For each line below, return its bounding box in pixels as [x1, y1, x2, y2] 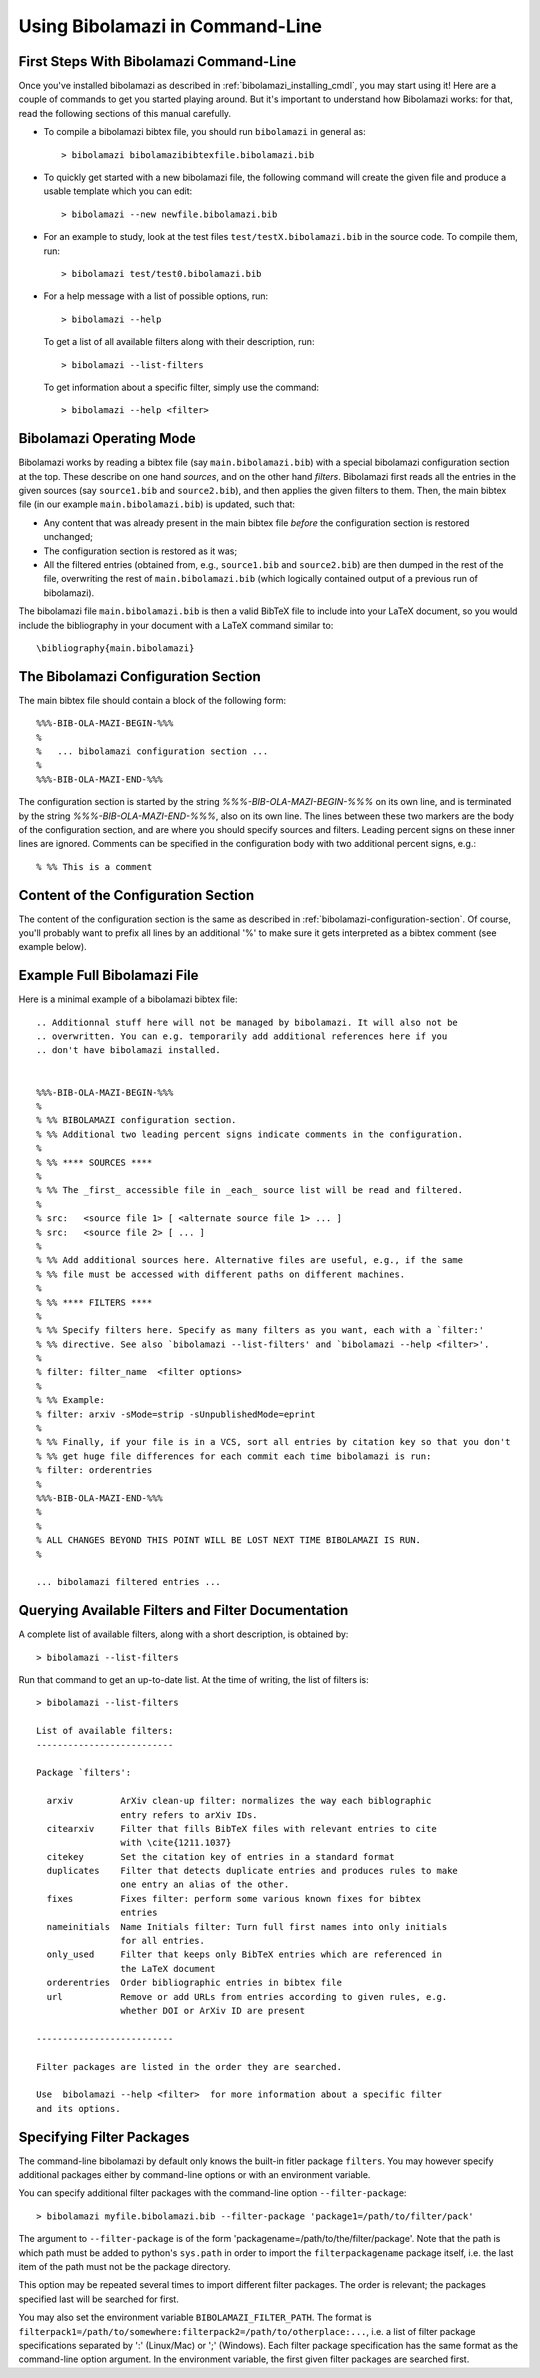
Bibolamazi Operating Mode [18, 430, 196, 447]
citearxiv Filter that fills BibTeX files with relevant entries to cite [46, 1823, 437, 1834]
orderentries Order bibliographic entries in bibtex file [46, 1977, 342, 1989]
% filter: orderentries [36, 1465, 153, 1476]
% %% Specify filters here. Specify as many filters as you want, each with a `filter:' [36, 1325, 485, 1336]
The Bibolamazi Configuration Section [18, 668, 261, 685]
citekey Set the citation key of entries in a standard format [46, 1851, 395, 1862]
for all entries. [120, 1935, 205, 1947]
